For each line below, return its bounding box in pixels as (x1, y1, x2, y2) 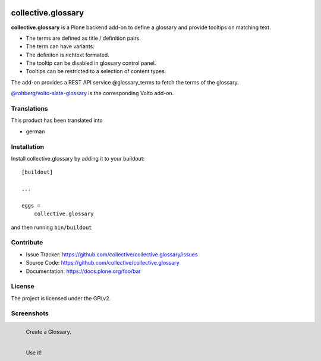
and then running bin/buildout (11, 224, 92, 231)
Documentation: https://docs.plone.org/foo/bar (26, 268, 141, 275)
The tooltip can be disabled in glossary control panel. (26, 59, 156, 67)
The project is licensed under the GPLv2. (11, 294, 111, 302)
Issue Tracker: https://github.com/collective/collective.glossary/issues (26, 250, 198, 258)
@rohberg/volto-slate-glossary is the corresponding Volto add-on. (11, 90, 174, 97)
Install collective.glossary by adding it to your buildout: (11, 155, 145, 162)
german (26, 128, 45, 135)
